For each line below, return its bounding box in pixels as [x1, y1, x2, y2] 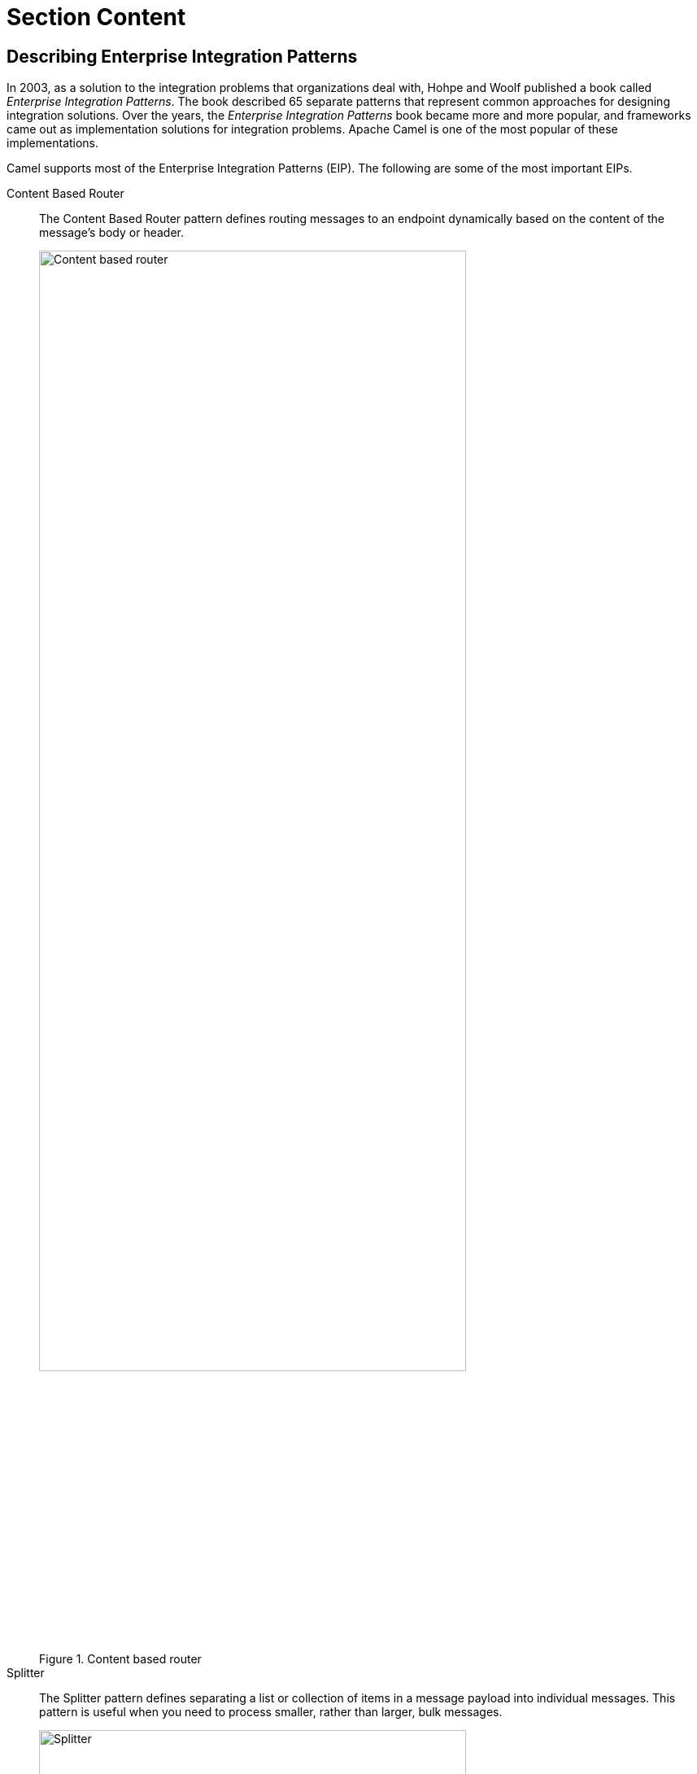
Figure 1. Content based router [39, 1651, 202, 1666]
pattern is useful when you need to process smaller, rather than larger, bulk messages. [39, 1704, 503, 1719]
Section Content [7, 3, 186, 31]
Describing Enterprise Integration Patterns [7, 46, 358, 67]
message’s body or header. [39, 225, 184, 240]
